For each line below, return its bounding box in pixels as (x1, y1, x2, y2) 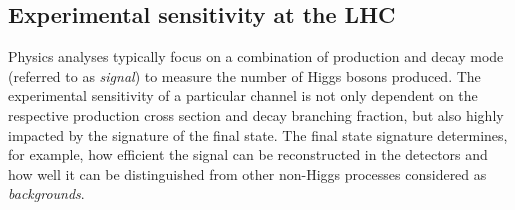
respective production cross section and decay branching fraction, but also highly (8, 104, 504, 125)
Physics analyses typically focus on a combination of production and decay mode (8, 46, 504, 67)
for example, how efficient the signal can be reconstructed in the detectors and (8, 144, 488, 165)
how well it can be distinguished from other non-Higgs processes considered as (8, 163, 487, 184)
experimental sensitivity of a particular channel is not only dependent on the (8, 85, 478, 106)
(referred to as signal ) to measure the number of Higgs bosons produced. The (8, 65, 481, 86)
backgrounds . (8, 183, 85, 204)
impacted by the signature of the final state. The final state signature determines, (8, 124, 508, 145)
